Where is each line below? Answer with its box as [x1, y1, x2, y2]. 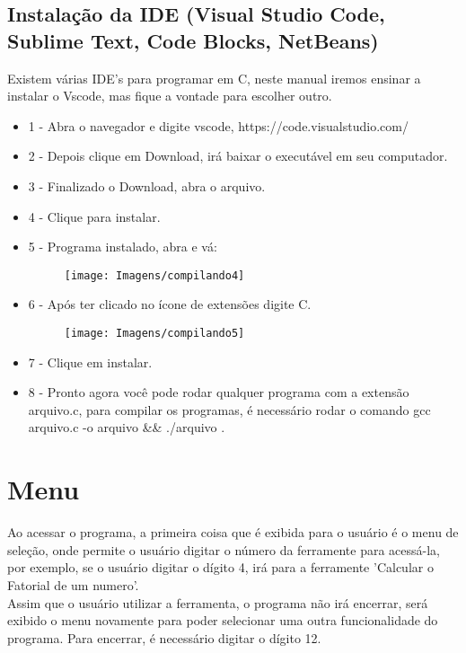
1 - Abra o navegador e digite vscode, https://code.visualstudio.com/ [28, 116, 409, 135]
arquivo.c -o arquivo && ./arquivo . [28, 418, 225, 437]
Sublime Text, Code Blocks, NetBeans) [7, 26, 379, 54]
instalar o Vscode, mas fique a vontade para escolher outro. [7, 86, 332, 105]
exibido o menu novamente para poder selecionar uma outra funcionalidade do [7, 611, 438, 630]
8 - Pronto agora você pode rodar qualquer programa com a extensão [28, 383, 409, 402]
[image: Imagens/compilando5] [64, 327, 245, 340]
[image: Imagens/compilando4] [64, 269, 245, 282]
